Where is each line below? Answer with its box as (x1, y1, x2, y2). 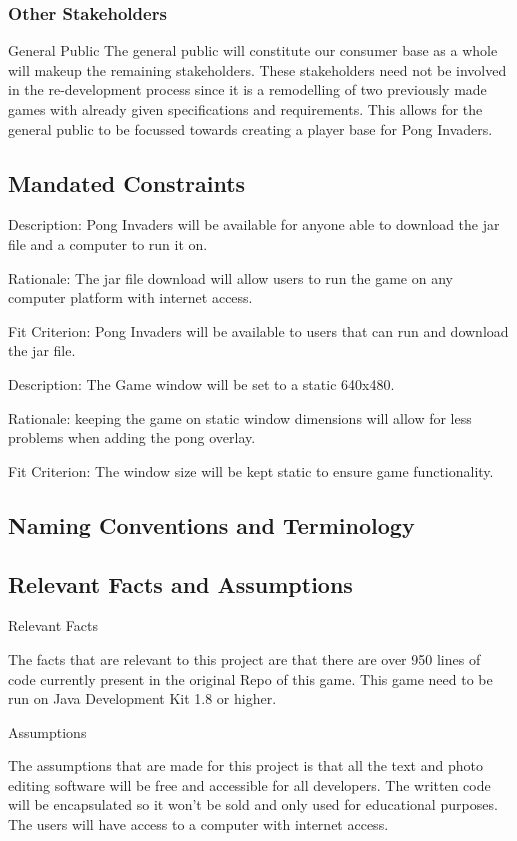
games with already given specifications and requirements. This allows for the (8, 99, 483, 119)
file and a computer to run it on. (8, 233, 208, 254)
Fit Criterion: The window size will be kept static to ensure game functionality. (8, 460, 494, 481)
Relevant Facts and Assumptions (8, 568, 353, 599)
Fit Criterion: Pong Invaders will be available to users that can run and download (8, 320, 509, 341)
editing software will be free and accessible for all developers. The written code (8, 774, 491, 795)
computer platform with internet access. (8, 287, 253, 308)
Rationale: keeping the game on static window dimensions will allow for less (8, 407, 472, 428)
